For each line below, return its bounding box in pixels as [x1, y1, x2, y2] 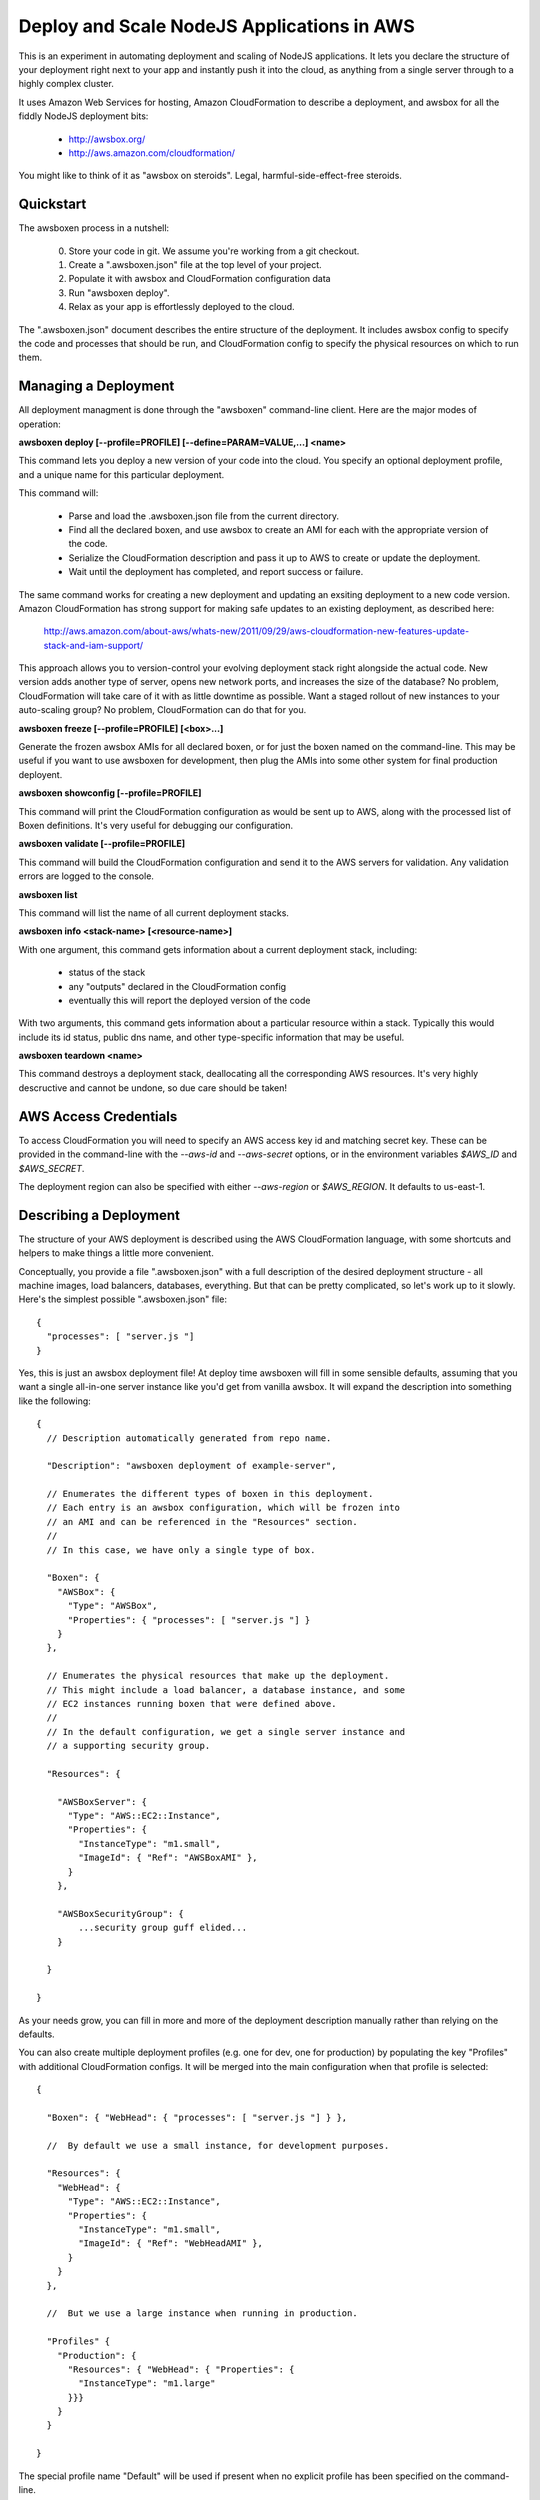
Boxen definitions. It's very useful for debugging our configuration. [18, 819, 294, 831]
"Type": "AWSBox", [67, 1600, 158, 1612]
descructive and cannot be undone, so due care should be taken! [18, 1081, 288, 1094]
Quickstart [18, 196, 87, 213]
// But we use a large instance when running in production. [46, 2308, 359, 2319]
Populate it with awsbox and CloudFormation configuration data [68, 273, 331, 285]
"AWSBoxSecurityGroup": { [56, 1908, 185, 1919]
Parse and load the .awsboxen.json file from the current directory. [68, 510, 340, 522]
